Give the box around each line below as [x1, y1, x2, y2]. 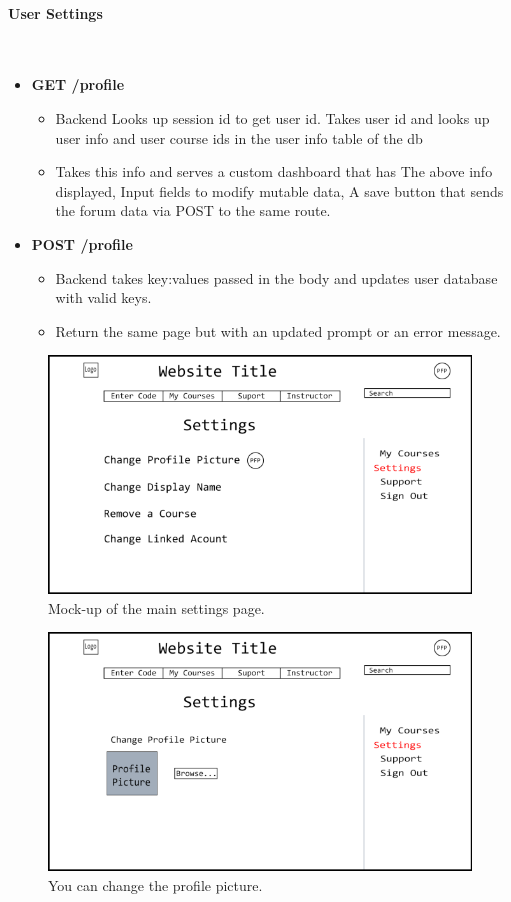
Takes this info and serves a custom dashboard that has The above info [55, 161, 493, 182]
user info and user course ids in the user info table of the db [55, 127, 423, 148]
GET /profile [31, 74, 125, 95]
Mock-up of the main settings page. [48, 597, 265, 618]
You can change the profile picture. [48, 874, 263, 895]
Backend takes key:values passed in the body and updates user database [55, 267, 498, 288]
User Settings [8, 2, 103, 23]
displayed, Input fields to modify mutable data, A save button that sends [55, 180, 504, 201]
